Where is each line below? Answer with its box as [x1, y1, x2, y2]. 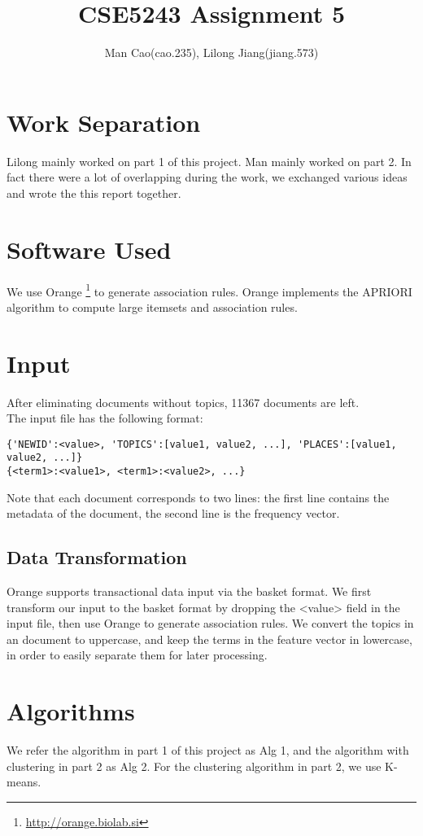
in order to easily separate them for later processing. [7, 646, 268, 663]
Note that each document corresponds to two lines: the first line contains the [7, 488, 390, 506]
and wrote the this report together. [7, 184, 181, 201]
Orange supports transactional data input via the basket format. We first [7, 583, 372, 600]
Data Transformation [7, 545, 187, 570]
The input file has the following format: [7, 409, 203, 427]
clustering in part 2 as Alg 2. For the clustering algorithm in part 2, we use [7, 757, 382, 774]
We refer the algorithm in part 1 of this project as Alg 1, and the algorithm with [7, 742, 409, 759]
